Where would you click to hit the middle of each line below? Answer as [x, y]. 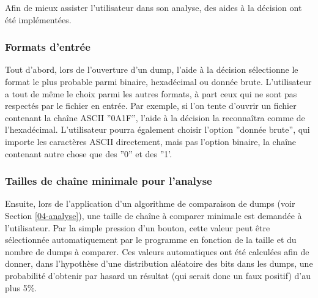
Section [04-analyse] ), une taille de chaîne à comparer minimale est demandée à [153, 215]
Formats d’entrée [48, 47]
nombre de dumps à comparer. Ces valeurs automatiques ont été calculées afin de [157, 251]
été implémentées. [38, 19]
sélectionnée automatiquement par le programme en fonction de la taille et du [151, 240]
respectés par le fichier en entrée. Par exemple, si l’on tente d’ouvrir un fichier [151, 106]
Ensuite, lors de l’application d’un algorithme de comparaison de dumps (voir [150, 203]
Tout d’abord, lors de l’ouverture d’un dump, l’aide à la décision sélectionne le [152, 69]
